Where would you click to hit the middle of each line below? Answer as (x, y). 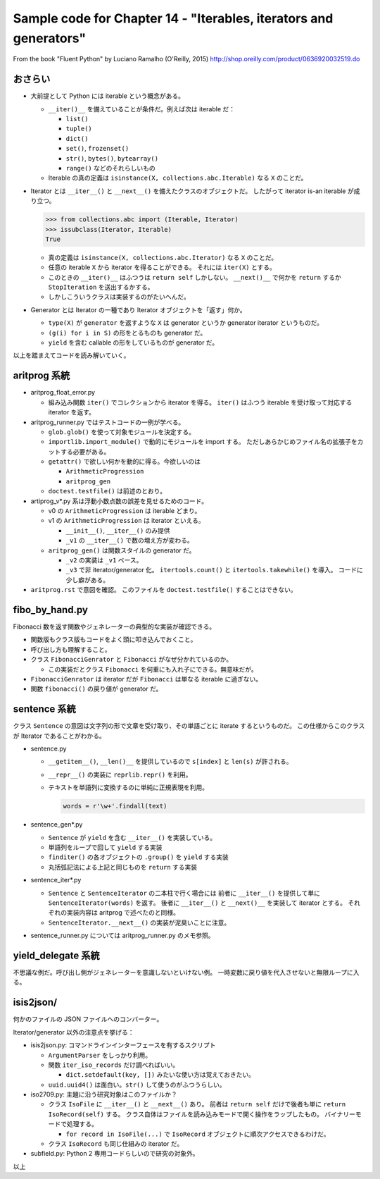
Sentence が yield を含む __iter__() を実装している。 (132, 837)
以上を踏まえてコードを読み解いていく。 (71, 355)
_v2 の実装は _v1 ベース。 (104, 560)
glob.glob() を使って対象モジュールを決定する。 (121, 432)
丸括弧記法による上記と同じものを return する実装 (123, 867)
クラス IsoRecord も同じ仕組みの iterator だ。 (116, 1144)
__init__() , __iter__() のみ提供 (118, 530)
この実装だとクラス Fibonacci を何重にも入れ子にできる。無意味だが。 (153, 669)
